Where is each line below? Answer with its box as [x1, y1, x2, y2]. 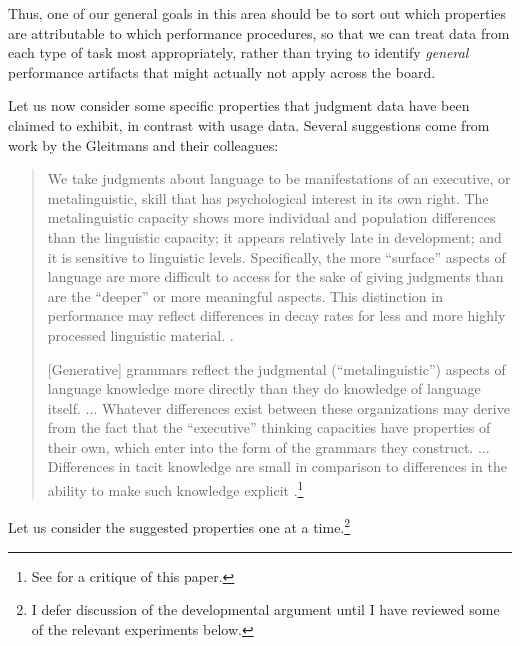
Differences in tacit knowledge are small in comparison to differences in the [47, 456, 507, 477]
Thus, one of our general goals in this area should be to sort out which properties [8, 3, 507, 23]
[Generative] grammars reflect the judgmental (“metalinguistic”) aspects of [47, 358, 506, 379]
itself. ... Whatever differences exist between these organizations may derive [47, 397, 510, 418]
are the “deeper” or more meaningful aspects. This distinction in [47, 285, 443, 306]
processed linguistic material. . [47, 324, 234, 345]
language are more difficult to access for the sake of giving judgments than [47, 266, 504, 287]
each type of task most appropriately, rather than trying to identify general [8, 42, 469, 63]
